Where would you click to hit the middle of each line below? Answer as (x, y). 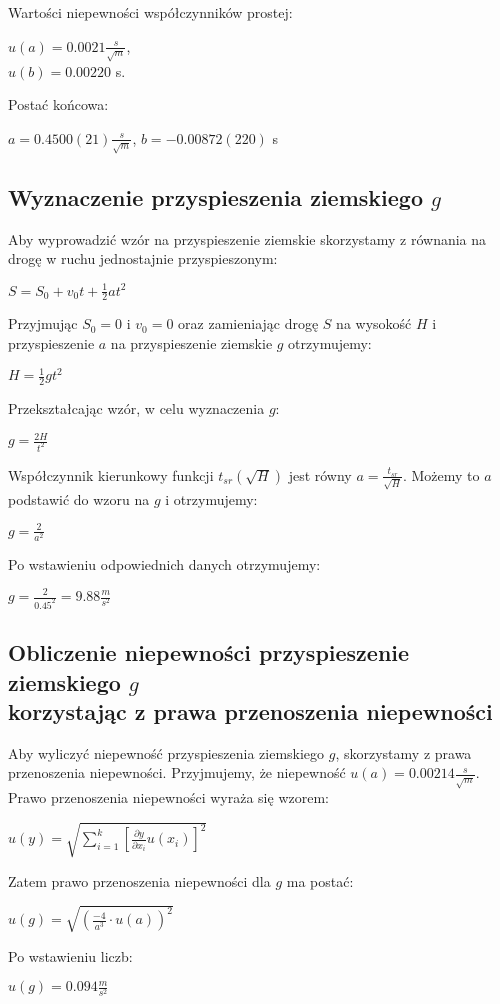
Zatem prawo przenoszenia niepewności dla (139, 880)
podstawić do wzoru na (79, 498)
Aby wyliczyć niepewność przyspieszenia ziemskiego (166, 752)
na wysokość (374, 323)
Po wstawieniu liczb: (70, 955)
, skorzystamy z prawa (403, 752)
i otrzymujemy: (211, 498)
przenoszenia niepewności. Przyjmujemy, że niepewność (177, 772)
